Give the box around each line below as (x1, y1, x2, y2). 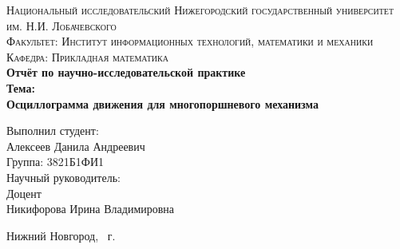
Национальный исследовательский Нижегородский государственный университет (6, 2, 394, 18)
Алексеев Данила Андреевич (6, 137, 145, 154)
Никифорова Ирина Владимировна (6, 200, 175, 217)
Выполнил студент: (6, 122, 99, 139)
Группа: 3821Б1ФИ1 (6, 153, 104, 170)
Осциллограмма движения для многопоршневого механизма (6, 95, 319, 112)
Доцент (6, 184, 42, 201)
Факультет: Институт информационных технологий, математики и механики (6, 33, 374, 49)
